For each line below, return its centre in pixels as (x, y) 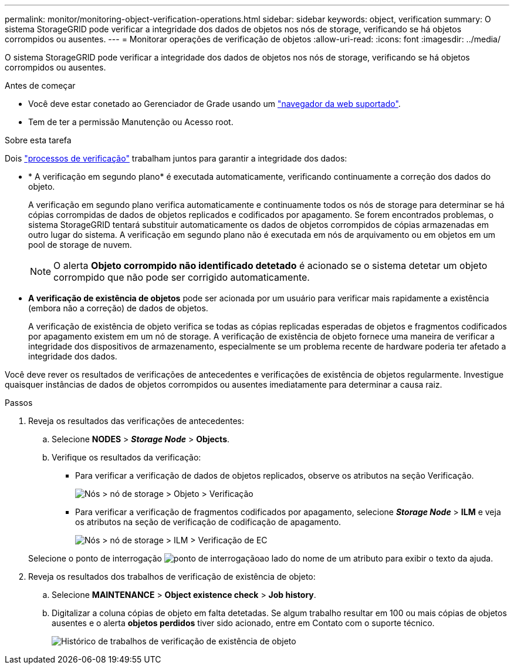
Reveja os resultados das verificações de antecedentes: (136, 421)
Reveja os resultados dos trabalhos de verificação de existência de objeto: (172, 576)
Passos (19, 403)
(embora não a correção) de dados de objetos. (118, 308)
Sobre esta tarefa (38, 140)
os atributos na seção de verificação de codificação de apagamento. (208, 522)
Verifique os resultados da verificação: (126, 457)
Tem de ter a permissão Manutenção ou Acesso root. (131, 122)
